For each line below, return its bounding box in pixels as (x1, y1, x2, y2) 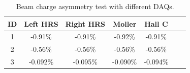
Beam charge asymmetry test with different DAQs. (16, 1, 174, 11)
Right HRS (65, 18, 106, 29)
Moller (112, 18, 137, 29)
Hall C (144, 18, 168, 29)
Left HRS (24, 18, 58, 29)
